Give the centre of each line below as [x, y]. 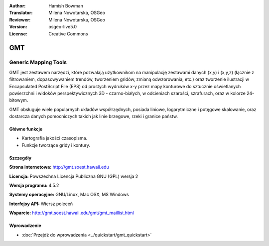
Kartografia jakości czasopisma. [55, 138]
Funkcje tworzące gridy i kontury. [56, 145]
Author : [17, 6]
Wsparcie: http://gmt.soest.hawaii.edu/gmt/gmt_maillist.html [71, 213]
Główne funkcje [26, 129]
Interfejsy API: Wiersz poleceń [41, 204]
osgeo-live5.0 [63, 27]
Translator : [21, 13]
